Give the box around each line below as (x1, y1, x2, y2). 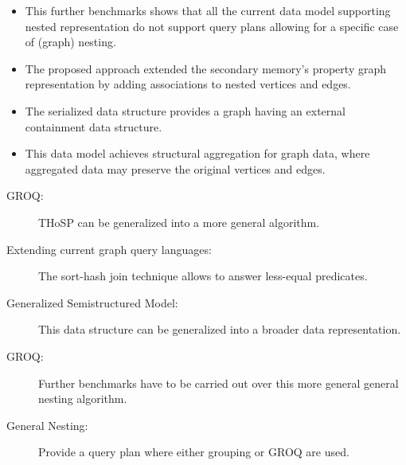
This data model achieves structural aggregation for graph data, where (25, 145, 370, 162)
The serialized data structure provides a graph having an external (25, 102, 346, 119)
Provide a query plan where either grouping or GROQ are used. (38, 444, 349, 460)
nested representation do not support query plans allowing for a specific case (25, 18, 399, 34)
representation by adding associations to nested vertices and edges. (25, 76, 351, 92)
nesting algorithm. (38, 390, 127, 407)
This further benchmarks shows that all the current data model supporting (25, 2, 391, 18)
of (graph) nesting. (25, 33, 116, 50)
